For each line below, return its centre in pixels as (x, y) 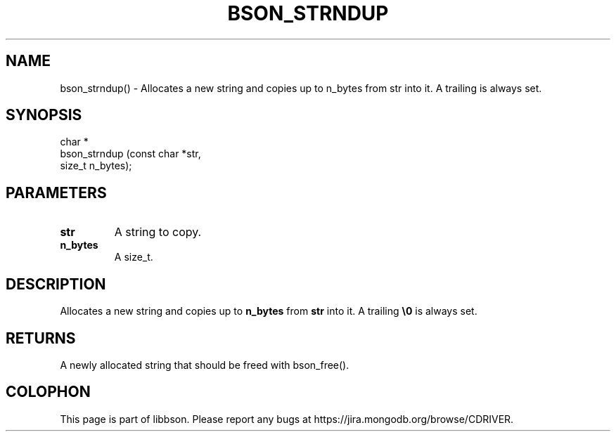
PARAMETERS (56, 193)
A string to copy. (158, 232)
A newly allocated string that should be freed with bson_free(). (205, 365)
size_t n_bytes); (96, 166)
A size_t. (134, 257)
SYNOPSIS (44, 115)
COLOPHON (48, 392)
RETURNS (41, 338)
